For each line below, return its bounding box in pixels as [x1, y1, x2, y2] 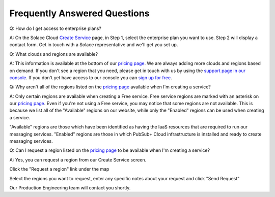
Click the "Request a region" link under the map [9, 166, 109, 172]
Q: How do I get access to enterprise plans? [9, 25, 102, 31]
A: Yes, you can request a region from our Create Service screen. [9, 156, 147, 162]
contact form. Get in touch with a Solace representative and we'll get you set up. [9, 42, 178, 48]
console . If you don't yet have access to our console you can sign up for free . [9, 74, 172, 81]
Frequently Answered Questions [9, 8, 150, 19]
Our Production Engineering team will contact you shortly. [9, 184, 131, 190]
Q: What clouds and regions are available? [9, 51, 98, 57]
